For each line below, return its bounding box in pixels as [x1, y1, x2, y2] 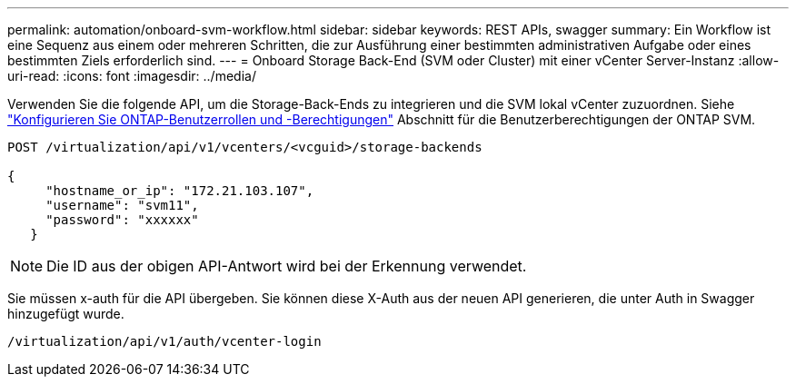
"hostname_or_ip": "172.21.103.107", [45, 183, 314, 198]
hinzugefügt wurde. [7, 306, 124, 321]
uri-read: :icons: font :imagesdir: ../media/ [7, 68, 256, 84]
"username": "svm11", [45, 198, 199, 212]
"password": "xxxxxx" [45, 212, 199, 227]
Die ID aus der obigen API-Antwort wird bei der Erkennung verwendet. [46, 257, 527, 275]
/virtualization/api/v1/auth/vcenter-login [7, 334, 322, 349]
